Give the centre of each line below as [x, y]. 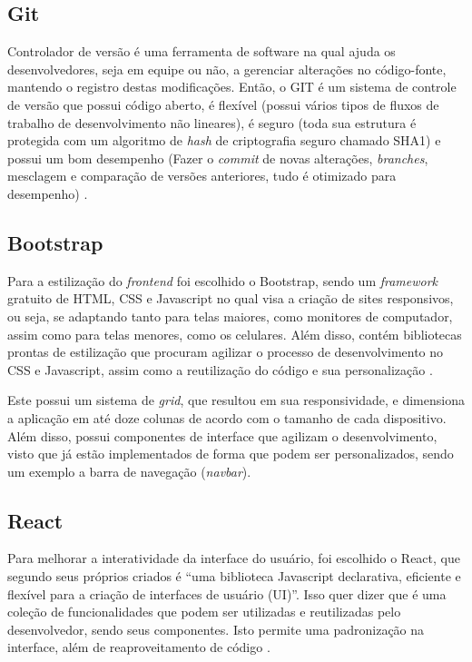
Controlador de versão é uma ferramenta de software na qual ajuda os [202, 51]
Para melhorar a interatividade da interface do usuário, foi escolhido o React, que [234, 558]
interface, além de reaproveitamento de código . [139, 647]
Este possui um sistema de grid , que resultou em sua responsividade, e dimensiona [236, 400]
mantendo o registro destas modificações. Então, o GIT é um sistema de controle [232, 87]
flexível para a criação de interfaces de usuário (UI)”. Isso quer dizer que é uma [227, 593]
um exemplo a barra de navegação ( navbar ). [129, 471]
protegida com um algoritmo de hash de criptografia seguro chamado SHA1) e [224, 140]
